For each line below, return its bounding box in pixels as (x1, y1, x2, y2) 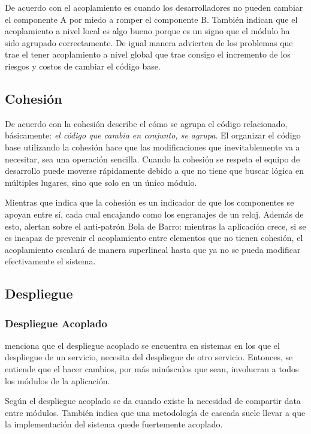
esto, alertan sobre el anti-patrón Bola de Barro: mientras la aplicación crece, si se (5, 219, 306, 232)
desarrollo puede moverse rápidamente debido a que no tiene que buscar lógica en (5, 164, 304, 177)
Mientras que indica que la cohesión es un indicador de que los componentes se (5, 196, 294, 209)
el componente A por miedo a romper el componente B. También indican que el (5, 13, 298, 25)
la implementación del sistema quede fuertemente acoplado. (5, 418, 223, 430)
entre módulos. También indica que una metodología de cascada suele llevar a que (5, 406, 306, 418)
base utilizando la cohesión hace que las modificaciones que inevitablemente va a (5, 140, 300, 153)
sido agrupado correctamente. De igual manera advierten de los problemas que (5, 36, 293, 49)
